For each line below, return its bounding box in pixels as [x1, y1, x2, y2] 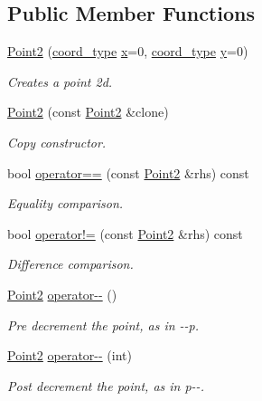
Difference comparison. [7, 254, 134, 273]
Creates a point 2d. [7, 72, 113, 91]
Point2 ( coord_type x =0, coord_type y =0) [7, 42, 248, 61]
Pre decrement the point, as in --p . [7, 315, 200, 334]
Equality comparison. [7, 194, 124, 213]
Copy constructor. [7, 132, 107, 151]
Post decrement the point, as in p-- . [7, 376, 204, 395]
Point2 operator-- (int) [7, 346, 132, 365]
